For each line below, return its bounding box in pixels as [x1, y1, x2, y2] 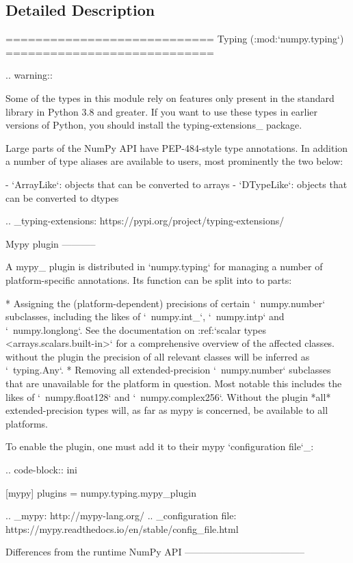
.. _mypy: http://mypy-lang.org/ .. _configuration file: [5, 508, 237, 523]
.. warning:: [5, 68, 53, 82]
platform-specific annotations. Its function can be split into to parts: [5, 272, 292, 287]
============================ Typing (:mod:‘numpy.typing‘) [5, 31, 344, 46]
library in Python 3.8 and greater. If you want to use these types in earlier [5, 104, 318, 118]
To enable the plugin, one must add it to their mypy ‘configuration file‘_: [5, 439, 314, 454]
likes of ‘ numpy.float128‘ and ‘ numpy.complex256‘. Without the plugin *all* [5, 389, 331, 404]
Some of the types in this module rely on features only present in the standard [5, 90, 335, 105]
